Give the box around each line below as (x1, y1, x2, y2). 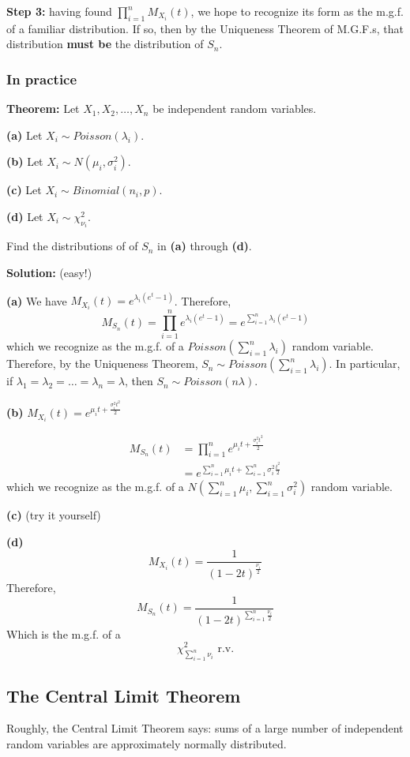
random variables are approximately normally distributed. (6, 735, 287, 751)
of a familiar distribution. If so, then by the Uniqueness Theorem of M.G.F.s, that (6, 20, 404, 36)
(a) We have (6, 292, 67, 309)
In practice (6, 69, 77, 88)
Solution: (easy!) (6, 264, 92, 281)
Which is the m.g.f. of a (6, 625, 121, 642)
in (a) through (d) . (157, 238, 252, 254)
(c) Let (6, 182, 42, 198)
